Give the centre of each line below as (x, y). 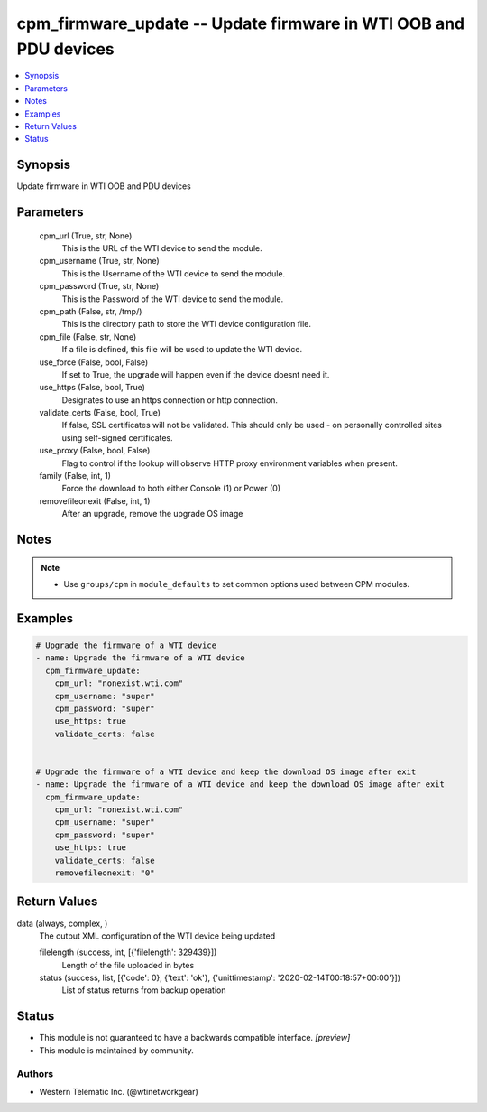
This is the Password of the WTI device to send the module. (173, 299)
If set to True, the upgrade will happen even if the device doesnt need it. (196, 374)
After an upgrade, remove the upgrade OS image (152, 514)
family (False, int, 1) (75, 476)
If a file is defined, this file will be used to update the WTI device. (182, 350)
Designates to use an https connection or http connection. (170, 400)
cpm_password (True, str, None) (99, 286)
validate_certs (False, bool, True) (100, 413)
